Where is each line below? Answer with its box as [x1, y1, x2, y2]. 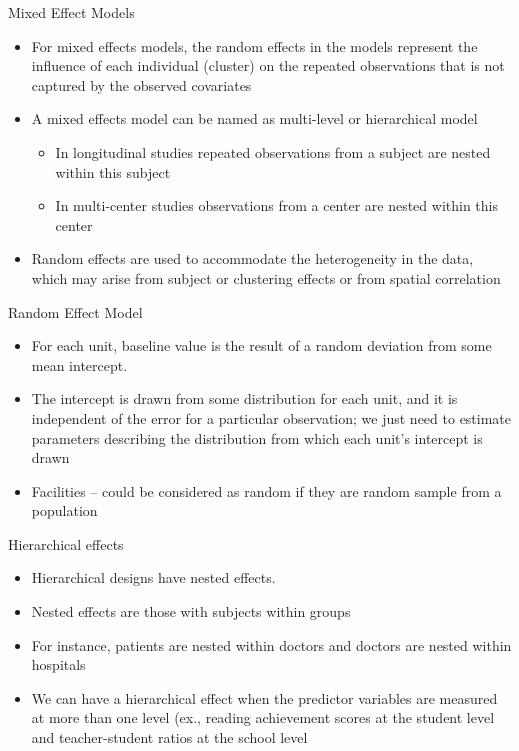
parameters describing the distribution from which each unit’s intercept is [31, 427, 483, 448]
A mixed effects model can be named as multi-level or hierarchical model [31, 108, 478, 129]
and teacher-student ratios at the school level [31, 727, 308, 748]
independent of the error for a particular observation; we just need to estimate [31, 407, 512, 428]
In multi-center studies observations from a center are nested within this [55, 195, 498, 216]
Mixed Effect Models [8, 2, 135, 22]
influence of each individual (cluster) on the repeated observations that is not [31, 55, 505, 76]
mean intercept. [31, 354, 128, 375]
